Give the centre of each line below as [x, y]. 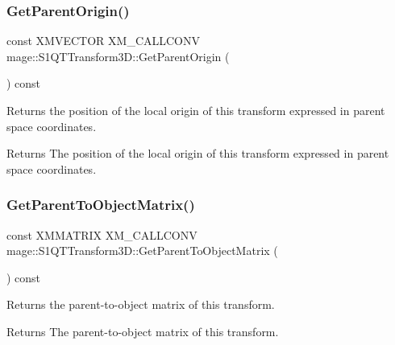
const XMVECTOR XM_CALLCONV [104, 41]
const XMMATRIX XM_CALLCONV [102, 234]
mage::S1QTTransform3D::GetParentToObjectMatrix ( [142, 251]
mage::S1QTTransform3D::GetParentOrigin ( [118, 56]
